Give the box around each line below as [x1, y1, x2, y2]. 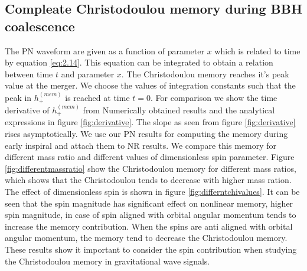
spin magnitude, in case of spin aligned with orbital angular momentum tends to [5, 208, 296, 221]
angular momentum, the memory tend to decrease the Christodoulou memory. [5, 231, 288, 244]
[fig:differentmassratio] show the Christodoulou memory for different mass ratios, [5, 162, 296, 174]
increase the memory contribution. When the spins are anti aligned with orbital [5, 220, 293, 232]
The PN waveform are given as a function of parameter [5, 44, 204, 57]
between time [5, 67, 53, 80]
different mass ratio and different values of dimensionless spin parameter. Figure [5, 151, 295, 163]
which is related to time [214, 44, 301, 57]
